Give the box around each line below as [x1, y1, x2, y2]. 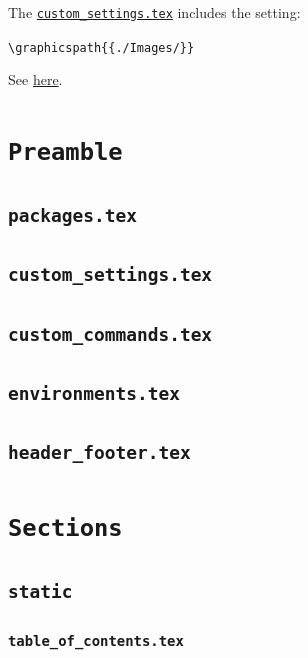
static [8, 581, 73, 603]
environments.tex [8, 382, 180, 404]
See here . [8, 69, 63, 90]
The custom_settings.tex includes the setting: [8, 2, 301, 22]
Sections [8, 514, 123, 543]
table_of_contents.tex [8, 632, 184, 649]
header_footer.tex [8, 442, 191, 464]
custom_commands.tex [8, 323, 213, 345]
